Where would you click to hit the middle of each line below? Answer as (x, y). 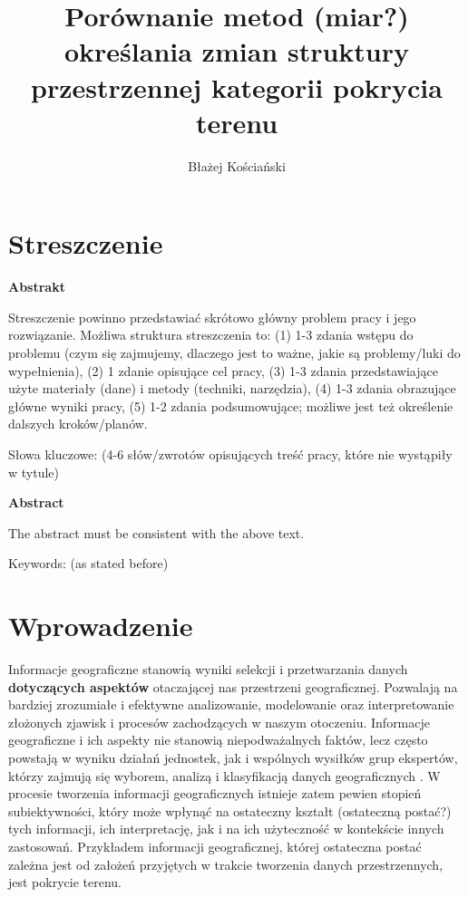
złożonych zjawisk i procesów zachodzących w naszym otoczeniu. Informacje (219, 722)
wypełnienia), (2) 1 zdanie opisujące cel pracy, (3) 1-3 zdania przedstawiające (223, 370)
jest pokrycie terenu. (65, 882)
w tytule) (34, 472)
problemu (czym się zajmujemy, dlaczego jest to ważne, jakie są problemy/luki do (234, 352)
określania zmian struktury (237, 51)
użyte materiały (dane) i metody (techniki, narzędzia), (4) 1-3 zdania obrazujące (232, 388)
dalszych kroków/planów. (78, 424)
